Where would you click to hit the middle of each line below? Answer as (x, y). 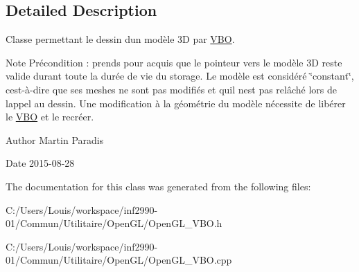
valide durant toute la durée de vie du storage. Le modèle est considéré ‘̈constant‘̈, (180, 76)
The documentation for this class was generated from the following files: (158, 186)
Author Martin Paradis (55, 139)
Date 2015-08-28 (40, 163)
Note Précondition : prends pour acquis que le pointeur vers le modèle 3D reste (174, 62)
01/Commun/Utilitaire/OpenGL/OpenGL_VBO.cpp (119, 260)
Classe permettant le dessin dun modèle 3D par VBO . (120, 39)
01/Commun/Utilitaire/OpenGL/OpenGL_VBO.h (114, 223)
